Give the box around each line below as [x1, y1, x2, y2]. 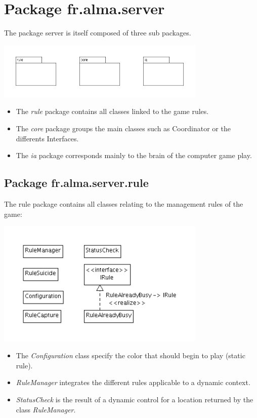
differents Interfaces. [16, 133, 79, 143]
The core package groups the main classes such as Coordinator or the [16, 123, 231, 133]
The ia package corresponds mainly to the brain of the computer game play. [16, 150, 252, 161]
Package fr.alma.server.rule [4, 175, 149, 191]
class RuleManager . [16, 404, 76, 414]
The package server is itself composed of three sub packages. [4, 27, 191, 38]
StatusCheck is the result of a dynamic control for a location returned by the [16, 394, 253, 405]
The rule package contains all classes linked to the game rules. [16, 106, 209, 117]
